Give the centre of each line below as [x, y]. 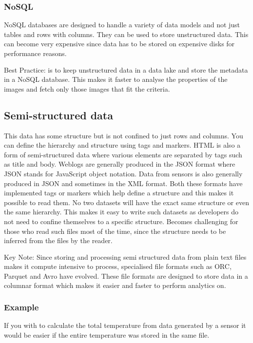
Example [21, 307]
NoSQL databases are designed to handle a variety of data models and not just [122, 25]
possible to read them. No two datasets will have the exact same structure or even [126, 202]
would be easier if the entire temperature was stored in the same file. [107, 334]
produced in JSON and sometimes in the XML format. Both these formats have [123, 183]
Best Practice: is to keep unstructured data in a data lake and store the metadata [126, 69]
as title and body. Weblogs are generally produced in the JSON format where [120, 164]
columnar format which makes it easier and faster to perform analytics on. [115, 285]
